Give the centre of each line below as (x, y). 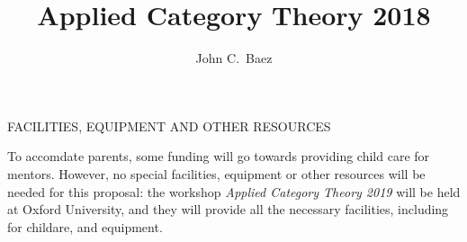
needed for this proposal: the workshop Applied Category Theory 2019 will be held (234, 191)
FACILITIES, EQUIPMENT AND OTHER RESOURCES (169, 125)
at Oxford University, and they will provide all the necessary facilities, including (228, 209)
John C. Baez (234, 58)
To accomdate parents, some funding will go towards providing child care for (219, 156)
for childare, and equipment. (85, 226)
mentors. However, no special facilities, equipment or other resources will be (216, 173)
